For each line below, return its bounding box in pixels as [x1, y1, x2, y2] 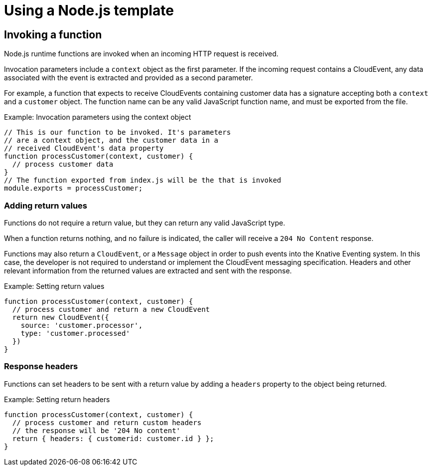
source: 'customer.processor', [20, 321, 143, 329]
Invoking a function [4, 28, 102, 41]
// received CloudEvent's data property [4, 144, 164, 153]
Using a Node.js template [4, 2, 174, 19]
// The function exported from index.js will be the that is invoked [4, 176, 282, 185]
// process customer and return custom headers [12, 418, 202, 427]
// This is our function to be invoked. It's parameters [4, 128, 231, 137]
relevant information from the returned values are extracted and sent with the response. [4, 266, 292, 275]
